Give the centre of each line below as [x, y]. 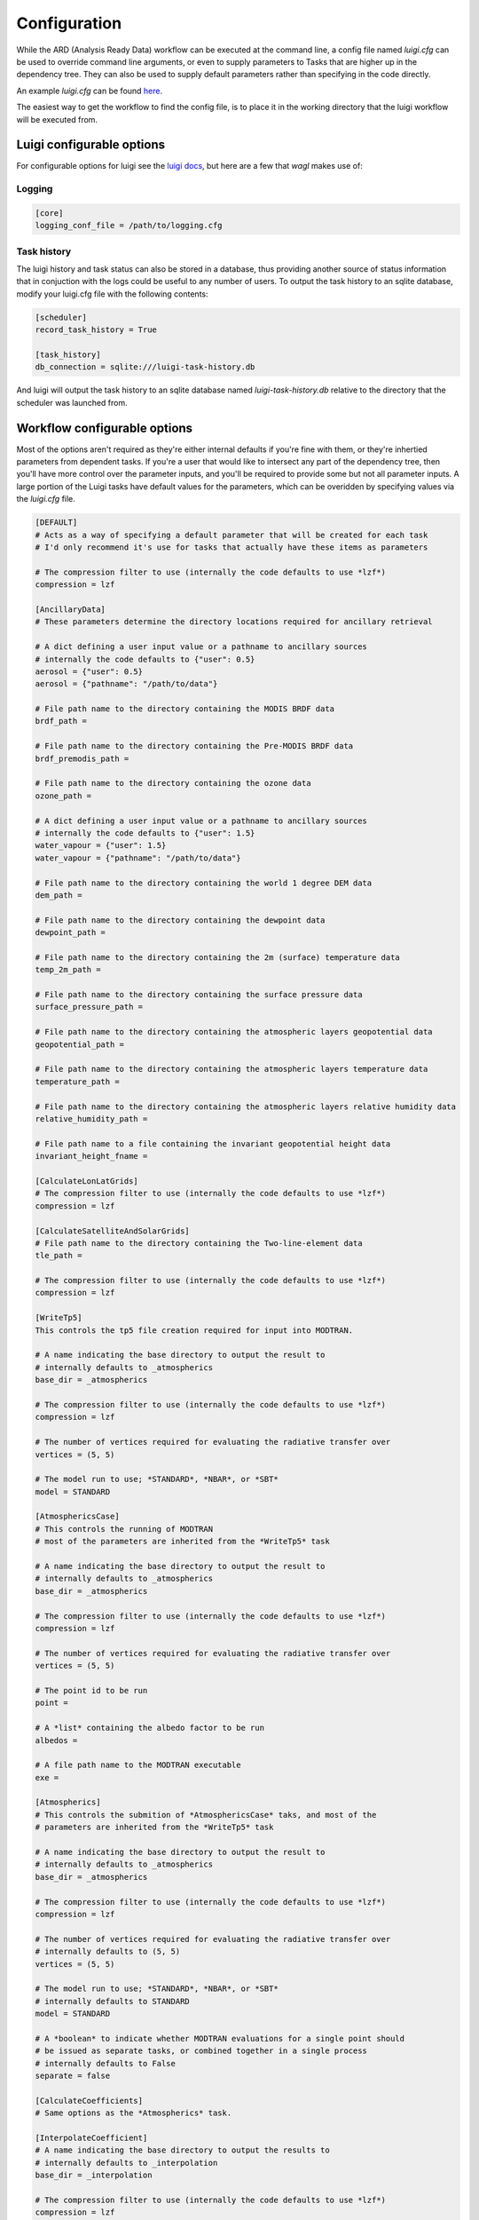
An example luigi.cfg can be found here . [90, 91]
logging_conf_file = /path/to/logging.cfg [129, 226]
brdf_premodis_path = [82, 758]
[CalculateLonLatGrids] [87, 1181]
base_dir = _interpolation [94, 2175]
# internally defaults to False [106, 2063]
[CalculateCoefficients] [89, 2101]
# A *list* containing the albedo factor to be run [150, 1728]
